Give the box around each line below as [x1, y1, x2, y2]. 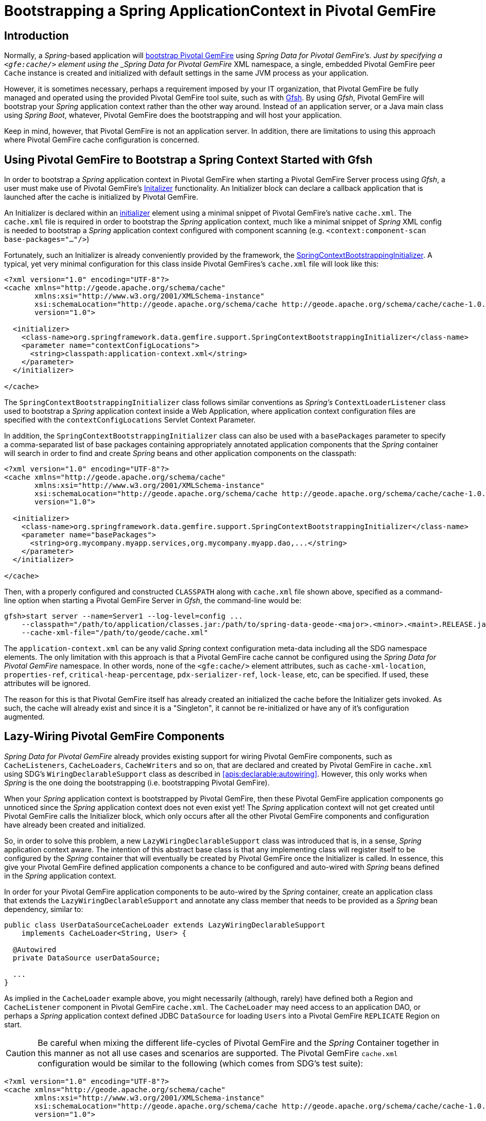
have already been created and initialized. [4, 820, 146, 829]
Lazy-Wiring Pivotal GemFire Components [4, 730, 225, 743]
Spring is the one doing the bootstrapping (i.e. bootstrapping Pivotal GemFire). [4, 778, 270, 787]
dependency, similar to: [4, 904, 83, 914]
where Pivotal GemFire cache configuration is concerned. [4, 135, 200, 145]
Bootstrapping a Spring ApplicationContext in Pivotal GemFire [4, 2, 436, 20]
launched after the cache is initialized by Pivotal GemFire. [4, 192, 199, 202]
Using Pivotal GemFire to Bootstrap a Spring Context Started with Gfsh [4, 153, 373, 166]
